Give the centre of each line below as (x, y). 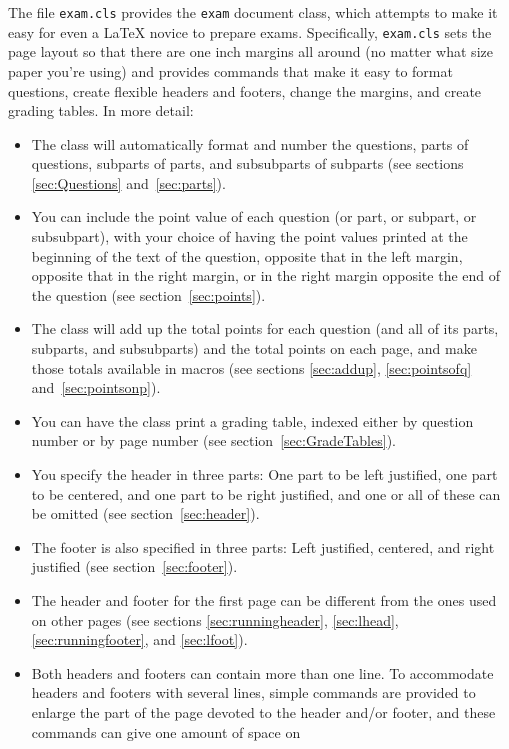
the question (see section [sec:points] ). (148, 294)
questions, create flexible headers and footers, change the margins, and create (245, 90)
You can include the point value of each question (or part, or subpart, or (254, 216)
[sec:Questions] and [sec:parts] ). (128, 182)
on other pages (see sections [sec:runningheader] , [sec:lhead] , (215, 619)
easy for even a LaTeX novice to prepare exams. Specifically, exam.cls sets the (250, 31)
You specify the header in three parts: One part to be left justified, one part (264, 474)
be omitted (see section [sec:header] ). (145, 513)
